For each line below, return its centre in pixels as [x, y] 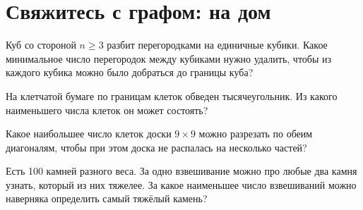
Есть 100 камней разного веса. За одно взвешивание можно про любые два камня [181, 171]
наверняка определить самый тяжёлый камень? [107, 198]
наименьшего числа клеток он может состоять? [107, 110]
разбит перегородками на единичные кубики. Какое [217, 45]
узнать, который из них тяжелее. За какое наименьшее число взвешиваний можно [181, 184]
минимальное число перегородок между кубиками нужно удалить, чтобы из [169, 58]
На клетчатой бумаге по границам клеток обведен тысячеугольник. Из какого [172, 95]
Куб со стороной [41, 45]
